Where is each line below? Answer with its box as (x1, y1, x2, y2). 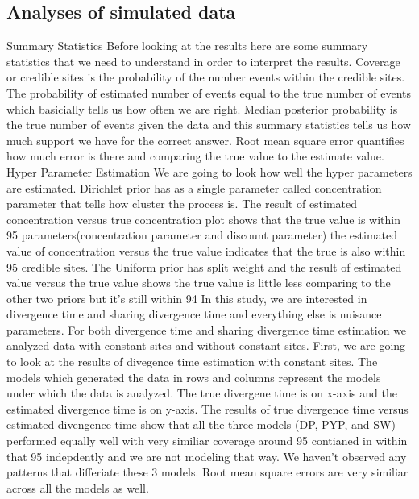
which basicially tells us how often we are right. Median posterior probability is (6, 100, 398, 117)
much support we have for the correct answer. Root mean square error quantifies (6, 131, 404, 148)
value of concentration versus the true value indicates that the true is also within (6, 242, 406, 259)
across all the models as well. (6, 479, 149, 496)
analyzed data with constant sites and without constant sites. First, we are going (6, 337, 406, 354)
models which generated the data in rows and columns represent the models (6, 368, 381, 385)
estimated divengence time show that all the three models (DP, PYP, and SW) (6, 416, 396, 433)
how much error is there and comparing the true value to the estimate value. (6, 148, 384, 164)
